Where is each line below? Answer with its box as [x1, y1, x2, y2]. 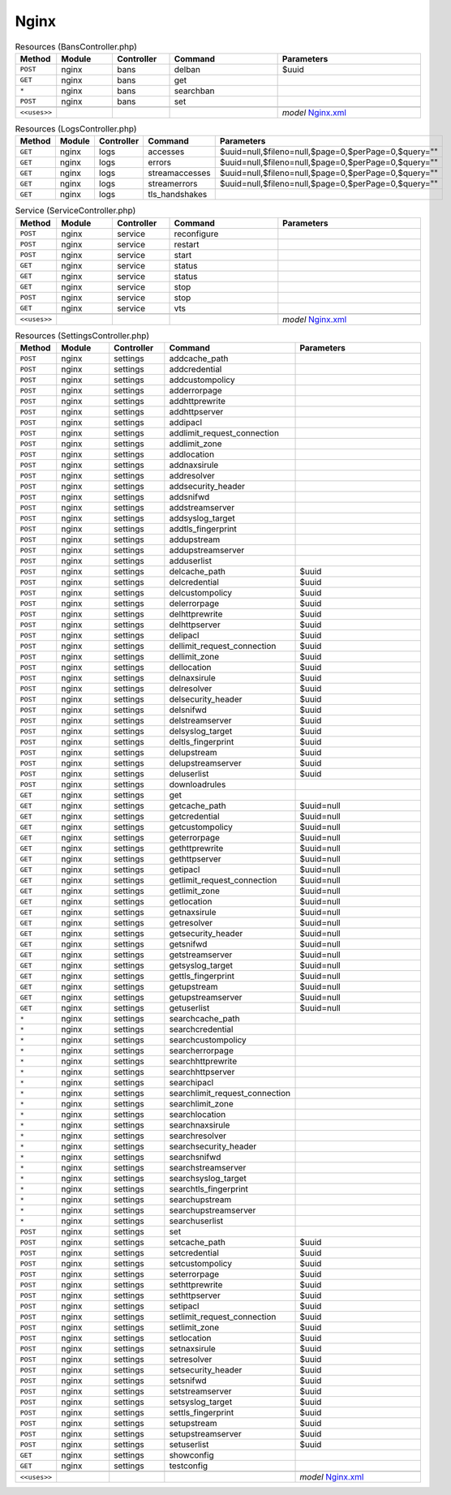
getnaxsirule [169, 907, 217, 918]
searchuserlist [169, 1215, 224, 1227]
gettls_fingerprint [169, 970, 235, 982]
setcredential [169, 1248, 219, 1259]
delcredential [169, 577, 219, 588]
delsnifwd [169, 704, 207, 715]
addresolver [169, 470, 215, 482]
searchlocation [169, 1109, 226, 1120]
